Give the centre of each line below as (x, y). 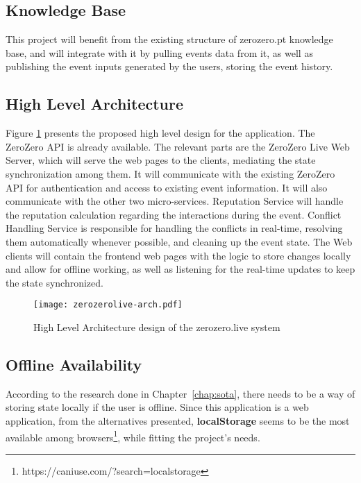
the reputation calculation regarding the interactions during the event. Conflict (174, 214)
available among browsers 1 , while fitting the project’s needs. (133, 436)
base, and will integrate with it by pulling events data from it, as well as (159, 52)
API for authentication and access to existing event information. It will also (167, 187)
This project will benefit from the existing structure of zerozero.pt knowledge (169, 39)
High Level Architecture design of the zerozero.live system (157, 327)
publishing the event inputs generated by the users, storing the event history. (169, 66)
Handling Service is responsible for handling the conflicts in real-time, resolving (174, 228)
